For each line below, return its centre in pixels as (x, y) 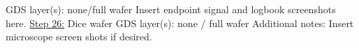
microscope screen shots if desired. (79, 37)
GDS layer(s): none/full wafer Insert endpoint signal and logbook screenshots (171, 9)
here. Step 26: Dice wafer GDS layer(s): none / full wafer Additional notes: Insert (180, 23)
